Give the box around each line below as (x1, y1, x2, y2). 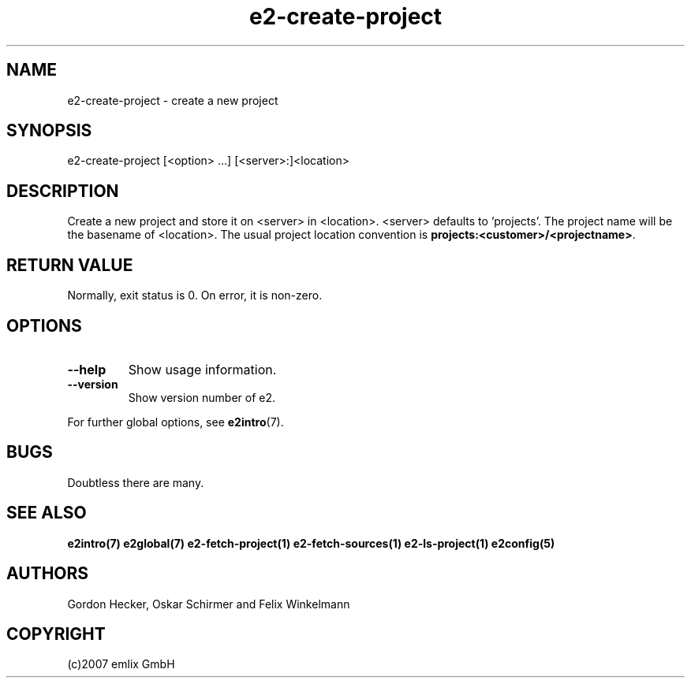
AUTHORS (6, 563, 89, 584)
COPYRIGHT (6, 623, 106, 644)
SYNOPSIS (6, 121, 92, 141)
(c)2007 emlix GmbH (67, 657, 175, 671)
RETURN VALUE (6, 255, 133, 275)
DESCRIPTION (6, 180, 119, 201)
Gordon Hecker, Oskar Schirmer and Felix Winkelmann (67, 597, 350, 611)
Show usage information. (128, 361, 277, 377)
